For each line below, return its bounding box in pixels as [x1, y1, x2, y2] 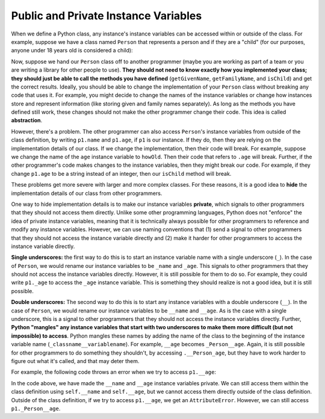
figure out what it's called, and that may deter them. [11, 358, 140, 364]
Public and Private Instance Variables [11, 9, 202, 22]
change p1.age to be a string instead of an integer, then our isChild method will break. [11, 170, 232, 177]
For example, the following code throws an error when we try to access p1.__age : [11, 368, 217, 376]
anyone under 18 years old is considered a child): [11, 47, 133, 54]
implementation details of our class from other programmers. [11, 190, 162, 197]
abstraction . [11, 117, 43, 124]
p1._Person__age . [11, 405, 61, 412]
